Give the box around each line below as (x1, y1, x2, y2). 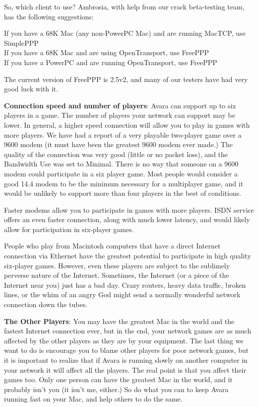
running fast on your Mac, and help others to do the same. (4, 394, 183, 404)
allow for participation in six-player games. (4, 224, 134, 234)
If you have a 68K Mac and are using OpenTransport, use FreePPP (4, 47, 209, 58)
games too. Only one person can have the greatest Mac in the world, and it (4, 374, 233, 385)
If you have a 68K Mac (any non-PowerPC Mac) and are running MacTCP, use (4, 28, 246, 38)
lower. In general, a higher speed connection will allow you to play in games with (4, 119, 250, 130)
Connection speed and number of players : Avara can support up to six (4, 100, 236, 110)
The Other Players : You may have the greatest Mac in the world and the (4, 316, 235, 326)
